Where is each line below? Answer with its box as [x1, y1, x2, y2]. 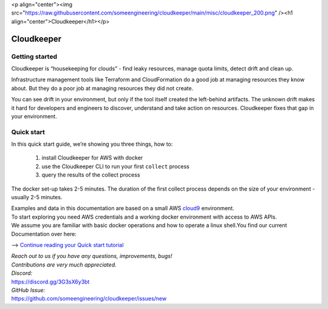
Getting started [11, 52, 58, 61]
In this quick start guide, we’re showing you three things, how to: [11, 140, 173, 148]
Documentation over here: [11, 230, 77, 237]
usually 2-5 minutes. [11, 193, 63, 200]
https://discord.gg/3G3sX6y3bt [11, 278, 90, 285]
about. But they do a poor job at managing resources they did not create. [11, 84, 194, 92]
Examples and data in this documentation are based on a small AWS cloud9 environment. [11, 205, 234, 212]
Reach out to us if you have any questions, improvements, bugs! [11, 253, 173, 260]
